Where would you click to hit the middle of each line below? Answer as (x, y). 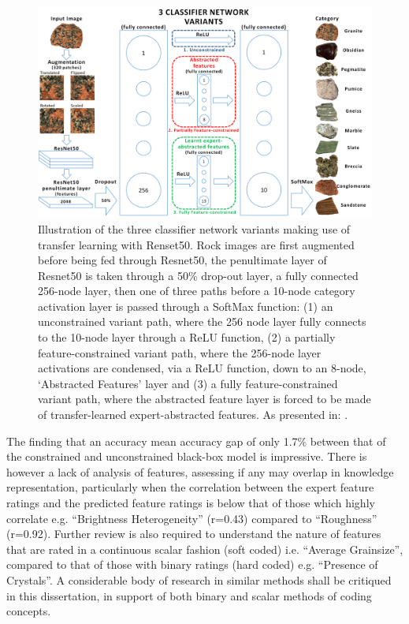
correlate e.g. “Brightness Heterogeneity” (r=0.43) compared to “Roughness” (192, 518)
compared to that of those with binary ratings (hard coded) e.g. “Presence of (192, 564)
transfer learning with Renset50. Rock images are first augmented (196, 244)
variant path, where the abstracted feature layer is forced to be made (204, 399)
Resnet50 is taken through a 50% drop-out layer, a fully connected (198, 275)
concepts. (29, 611)
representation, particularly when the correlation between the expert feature (190, 487)
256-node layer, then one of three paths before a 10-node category (197, 291)
